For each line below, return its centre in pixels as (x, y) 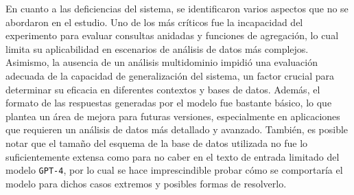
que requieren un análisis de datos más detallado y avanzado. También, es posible (177, 129)
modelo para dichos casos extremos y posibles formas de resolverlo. (146, 183)
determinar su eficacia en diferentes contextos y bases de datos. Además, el (163, 89)
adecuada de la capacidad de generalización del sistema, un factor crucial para (170, 75)
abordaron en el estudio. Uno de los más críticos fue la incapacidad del (154, 22)
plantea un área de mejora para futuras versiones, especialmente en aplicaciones (173, 116)
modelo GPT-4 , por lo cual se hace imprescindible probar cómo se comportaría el (174, 170)
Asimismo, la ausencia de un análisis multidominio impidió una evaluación (162, 62)
